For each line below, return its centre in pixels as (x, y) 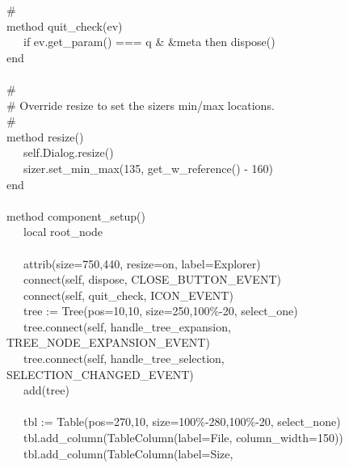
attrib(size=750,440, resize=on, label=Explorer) (142, 263)
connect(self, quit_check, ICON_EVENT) (128, 295)
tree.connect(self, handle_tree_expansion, (127, 326)
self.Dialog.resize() (68, 152)
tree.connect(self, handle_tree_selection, (124, 358)
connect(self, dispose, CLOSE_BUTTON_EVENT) (152, 279)
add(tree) (46, 390)
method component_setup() (76, 215)
